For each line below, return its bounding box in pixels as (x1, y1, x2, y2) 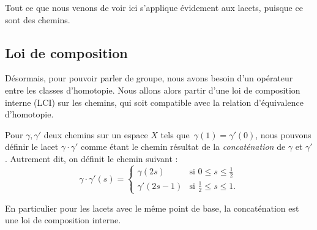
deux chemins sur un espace (43, 128, 148, 141)
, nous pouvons (255, 128, 311, 141)
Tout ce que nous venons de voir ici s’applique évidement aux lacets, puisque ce (5, 1, 303, 13)
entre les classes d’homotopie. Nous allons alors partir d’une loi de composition (5, 83, 300, 96)
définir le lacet (5, 140, 59, 153)
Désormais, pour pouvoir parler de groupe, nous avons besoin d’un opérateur (5, 72, 293, 84)
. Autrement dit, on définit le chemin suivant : (5, 152, 178, 165)
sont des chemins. (5, 13, 70, 26)
